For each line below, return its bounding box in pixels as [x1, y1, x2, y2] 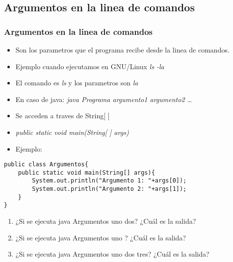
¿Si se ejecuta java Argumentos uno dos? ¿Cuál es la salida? [15, 216, 196, 226]
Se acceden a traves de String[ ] [15, 110, 110, 121]
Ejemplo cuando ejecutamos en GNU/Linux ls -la [15, 61, 164, 71]
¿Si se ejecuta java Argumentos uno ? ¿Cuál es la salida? [15, 232, 186, 242]
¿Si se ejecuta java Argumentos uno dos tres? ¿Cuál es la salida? [15, 249, 209, 259]
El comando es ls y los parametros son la [15, 78, 138, 88]
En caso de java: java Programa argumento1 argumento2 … [15, 94, 192, 104]
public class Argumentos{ [4, 161, 88, 168]
